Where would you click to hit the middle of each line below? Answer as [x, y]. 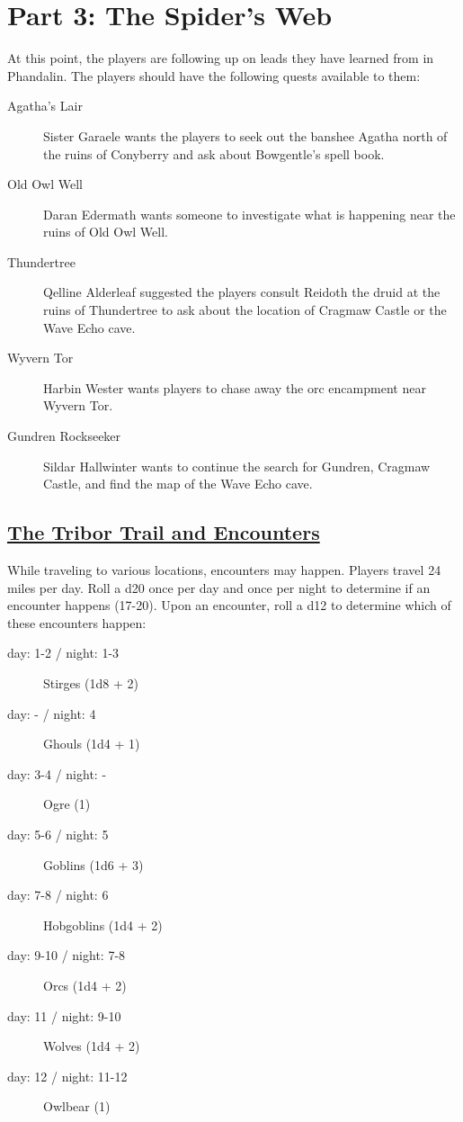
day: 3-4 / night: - [57, 773]
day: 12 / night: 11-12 [67, 1076]
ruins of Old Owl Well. [106, 232]
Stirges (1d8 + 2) [91, 682]
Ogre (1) [67, 804]
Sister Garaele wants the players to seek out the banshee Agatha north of [245, 135]
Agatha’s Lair [45, 106]
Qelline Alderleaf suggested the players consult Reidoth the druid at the [242, 292]
